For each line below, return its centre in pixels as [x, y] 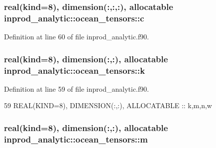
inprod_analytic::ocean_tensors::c [74, 18]
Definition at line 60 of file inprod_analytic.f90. [77, 37]
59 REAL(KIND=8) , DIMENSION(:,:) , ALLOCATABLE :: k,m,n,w [108, 105]
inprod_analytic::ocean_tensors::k [75, 70]
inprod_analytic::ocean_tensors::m [76, 139]
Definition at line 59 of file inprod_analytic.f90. [77, 88]
